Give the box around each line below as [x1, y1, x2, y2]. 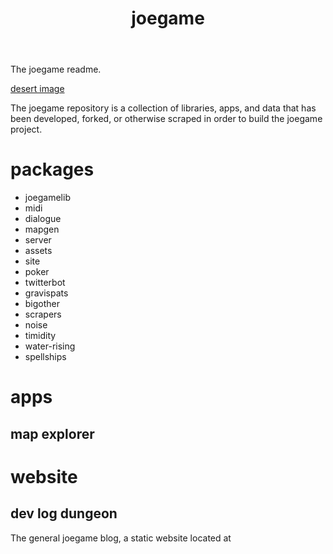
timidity [24, 330, 57, 342]
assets [24, 245, 53, 257]
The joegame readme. [10, 63, 102, 76]
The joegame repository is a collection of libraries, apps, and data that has [10, 102, 317, 114]
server [24, 234, 52, 246]
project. [10, 123, 43, 136]
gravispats [24, 287, 69, 299]
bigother [24, 298, 61, 310]
